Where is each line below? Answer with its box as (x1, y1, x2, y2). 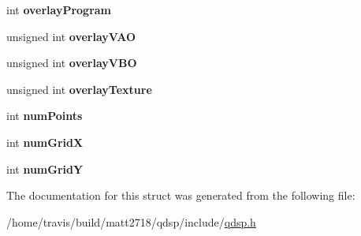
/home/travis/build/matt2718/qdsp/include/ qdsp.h (6, 213, 256, 230)
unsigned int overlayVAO (6, 28, 136, 44)
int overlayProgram (6, 2, 112, 17)
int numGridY (6, 160, 84, 177)
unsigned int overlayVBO (6, 54, 137, 71)
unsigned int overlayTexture (6, 81, 152, 97)
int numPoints (6, 107, 83, 124)
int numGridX (6, 133, 84, 150)
